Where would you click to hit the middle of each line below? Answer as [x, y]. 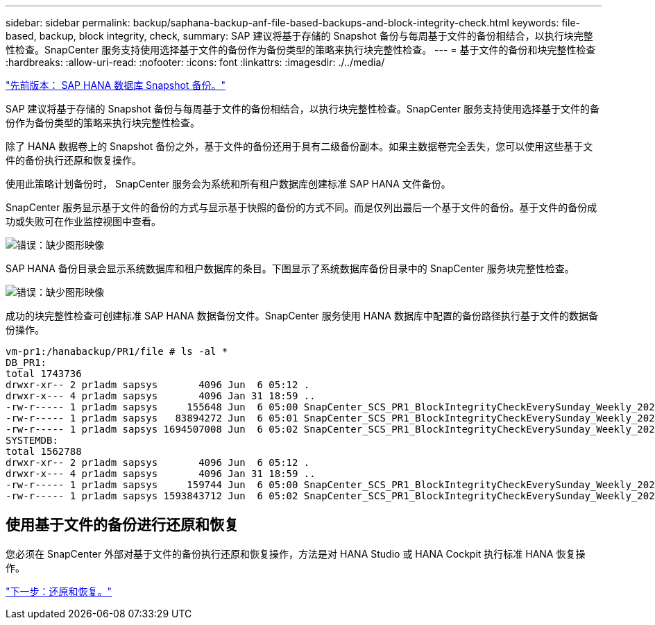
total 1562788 [44, 451]
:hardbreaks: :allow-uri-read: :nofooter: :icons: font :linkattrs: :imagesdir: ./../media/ [195, 62]
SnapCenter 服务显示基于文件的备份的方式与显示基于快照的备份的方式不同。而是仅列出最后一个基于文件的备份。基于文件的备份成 [301, 207]
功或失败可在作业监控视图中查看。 [83, 221]
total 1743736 [44, 374]
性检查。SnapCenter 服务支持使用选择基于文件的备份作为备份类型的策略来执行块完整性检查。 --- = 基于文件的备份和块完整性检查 [301, 50]
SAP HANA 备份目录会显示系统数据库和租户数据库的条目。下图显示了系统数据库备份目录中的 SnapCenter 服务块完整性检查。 [290, 268]
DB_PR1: [26, 362]
